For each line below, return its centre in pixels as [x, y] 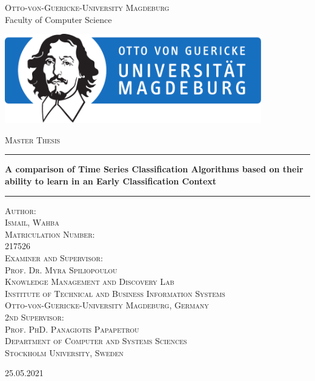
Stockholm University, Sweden [64, 352]
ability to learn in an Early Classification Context [111, 181]
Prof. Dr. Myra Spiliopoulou [61, 269]
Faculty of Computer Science [58, 19]
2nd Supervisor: [35, 317]
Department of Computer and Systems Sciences [96, 341]
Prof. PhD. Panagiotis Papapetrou [72, 329]
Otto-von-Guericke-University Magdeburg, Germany [107, 305]
